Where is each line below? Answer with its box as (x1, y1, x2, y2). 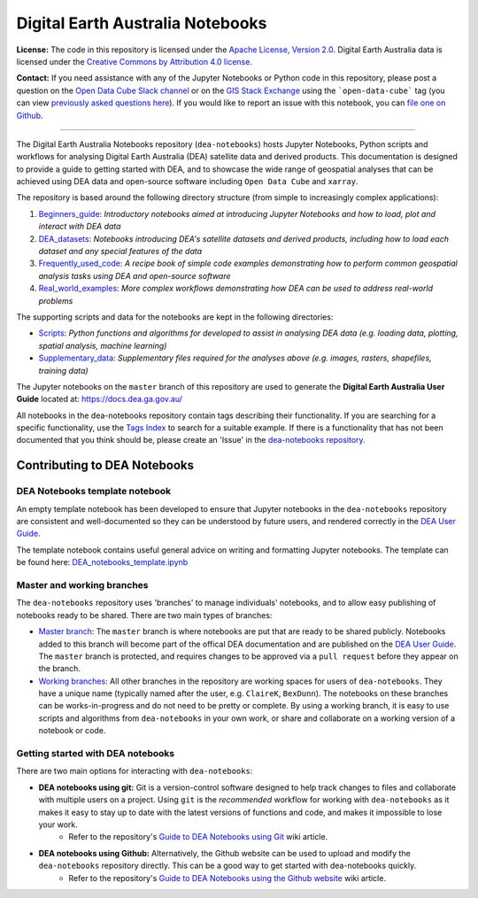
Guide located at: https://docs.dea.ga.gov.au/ (16, 394, 183, 405)
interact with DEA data (38, 221, 121, 232)
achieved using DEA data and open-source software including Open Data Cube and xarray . (16, 176, 358, 187)
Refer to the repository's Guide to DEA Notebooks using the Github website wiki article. (68, 872, 387, 883)
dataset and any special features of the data (38, 246, 203, 257)
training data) (38, 365, 89, 375)
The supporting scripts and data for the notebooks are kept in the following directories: (16, 311, 334, 322)
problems (38, 295, 73, 306)
